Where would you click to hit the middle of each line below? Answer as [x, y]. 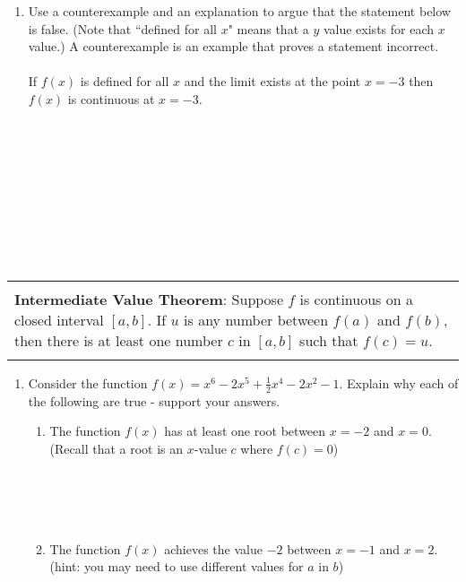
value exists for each [379, 28]
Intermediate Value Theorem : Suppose [149, 299]
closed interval [59, 319]
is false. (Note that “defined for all [122, 28]
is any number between [256, 319]
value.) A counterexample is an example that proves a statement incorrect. [233, 46]
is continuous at [111, 98]
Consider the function [88, 382]
